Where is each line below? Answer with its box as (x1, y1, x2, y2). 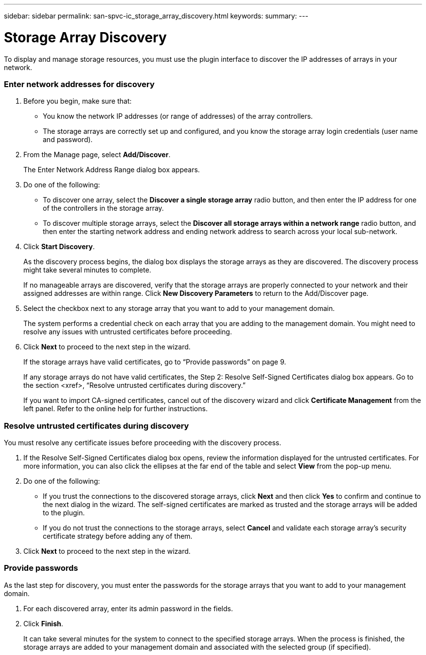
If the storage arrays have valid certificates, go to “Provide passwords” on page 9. (23, 358, 286, 366)
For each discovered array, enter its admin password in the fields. (23, 604, 233, 613)
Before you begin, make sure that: (23, 97, 132, 106)
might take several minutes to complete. (23, 266, 151, 274)
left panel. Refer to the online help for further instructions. (23, 404, 208, 413)
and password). (43, 135, 93, 144)
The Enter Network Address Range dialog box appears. (23, 165, 200, 174)
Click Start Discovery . (23, 242, 95, 251)
